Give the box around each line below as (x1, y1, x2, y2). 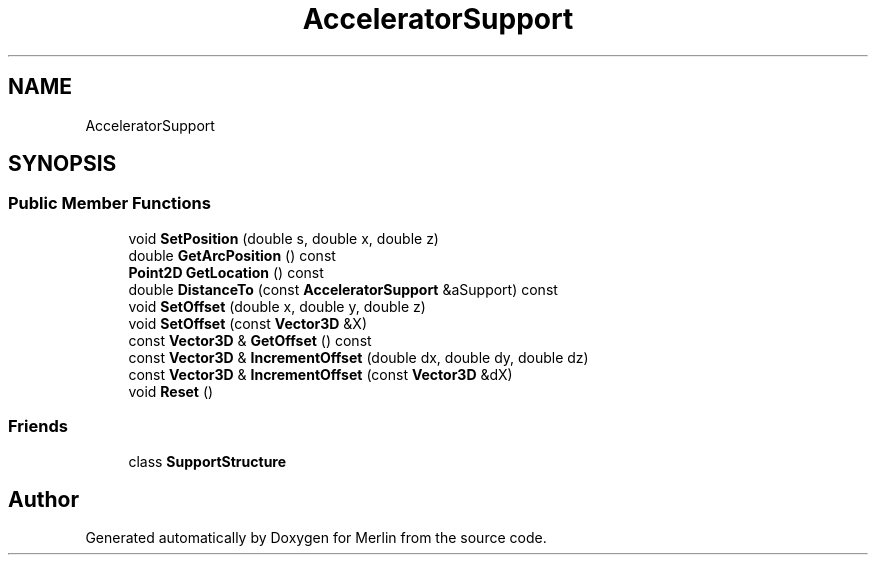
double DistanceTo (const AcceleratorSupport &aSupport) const (128, 280, 558, 298)
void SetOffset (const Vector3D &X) (128, 314, 368, 332)
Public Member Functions (8, 193, 211, 214)
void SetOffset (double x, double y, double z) (128, 297, 426, 315)
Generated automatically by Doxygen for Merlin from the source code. (85, 529, 547, 547)
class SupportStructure (128, 452, 287, 470)
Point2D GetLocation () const (128, 263, 324, 281)
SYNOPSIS (8, 151, 117, 177)
